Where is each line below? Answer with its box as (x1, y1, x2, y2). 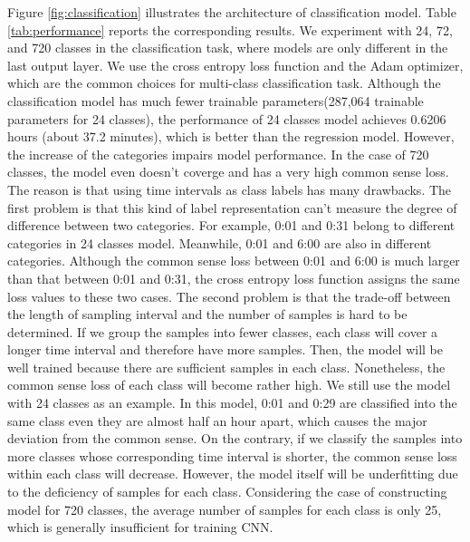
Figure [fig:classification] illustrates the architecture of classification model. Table (7, 3, 456, 21)
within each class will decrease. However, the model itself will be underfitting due (7, 464, 458, 483)
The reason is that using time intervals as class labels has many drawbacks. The (7, 179, 452, 198)
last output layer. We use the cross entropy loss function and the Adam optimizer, (7, 55, 464, 74)
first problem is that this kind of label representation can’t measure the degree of (7, 198, 457, 217)
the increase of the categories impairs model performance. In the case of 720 (7, 144, 429, 163)
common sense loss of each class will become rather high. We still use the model (7, 375, 451, 394)
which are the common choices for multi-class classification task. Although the (7, 73, 441, 92)
